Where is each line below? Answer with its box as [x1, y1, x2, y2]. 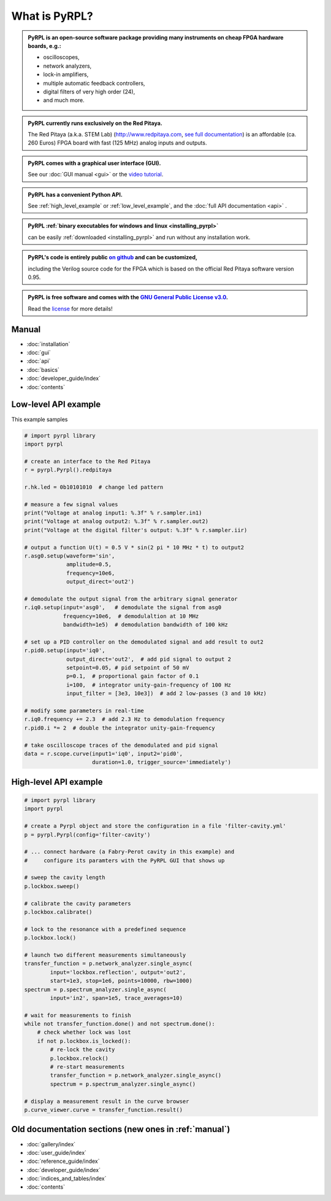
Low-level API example [11, 400, 101, 410]
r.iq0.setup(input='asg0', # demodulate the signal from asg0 [24, 604, 222, 611]
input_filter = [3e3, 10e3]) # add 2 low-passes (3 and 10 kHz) [66, 690, 267, 697]
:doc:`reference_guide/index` [26, 1157, 100, 1165]
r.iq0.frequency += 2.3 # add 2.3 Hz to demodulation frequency [24, 716, 225, 723]
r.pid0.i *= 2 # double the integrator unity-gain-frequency [24, 724, 215, 731]
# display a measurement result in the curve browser [24, 1098, 189, 1105]
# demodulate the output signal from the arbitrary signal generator [24, 595, 238, 602]
